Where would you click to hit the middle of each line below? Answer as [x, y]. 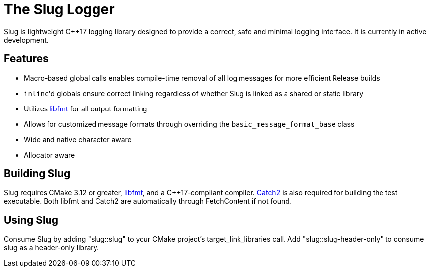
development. [26, 40]
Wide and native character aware [78, 139]
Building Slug [37, 174]
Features [26, 59]
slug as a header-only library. [52, 248]
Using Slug [31, 220]
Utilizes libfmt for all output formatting [86, 108]
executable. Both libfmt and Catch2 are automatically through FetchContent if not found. [148, 201]
